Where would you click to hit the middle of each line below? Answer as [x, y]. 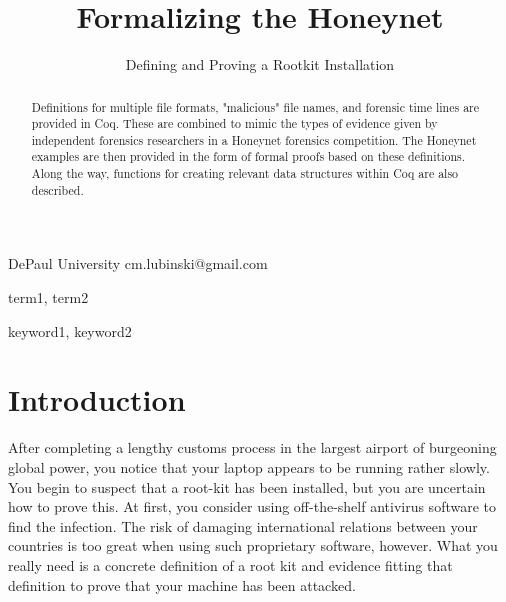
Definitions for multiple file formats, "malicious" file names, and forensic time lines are [255, 106]
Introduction [97, 399]
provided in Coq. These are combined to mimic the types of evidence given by [234, 123]
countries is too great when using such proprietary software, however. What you [253, 545]
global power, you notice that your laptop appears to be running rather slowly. [249, 466]
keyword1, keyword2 [70, 330]
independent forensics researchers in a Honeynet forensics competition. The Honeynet [254, 139]
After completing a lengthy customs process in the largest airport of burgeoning [252, 447]
